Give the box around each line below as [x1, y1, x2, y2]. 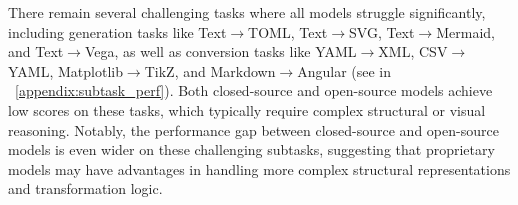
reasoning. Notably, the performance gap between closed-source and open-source [8, 119, 499, 140]
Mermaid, [436, 21, 495, 42]
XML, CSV [378, 41, 448, 62]
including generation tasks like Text [8, 21, 227, 42]
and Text [8, 41, 64, 62]
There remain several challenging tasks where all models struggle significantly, [8, 2, 486, 22]
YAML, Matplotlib [8, 60, 123, 81]
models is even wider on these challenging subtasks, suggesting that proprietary [8, 139, 495, 160]
